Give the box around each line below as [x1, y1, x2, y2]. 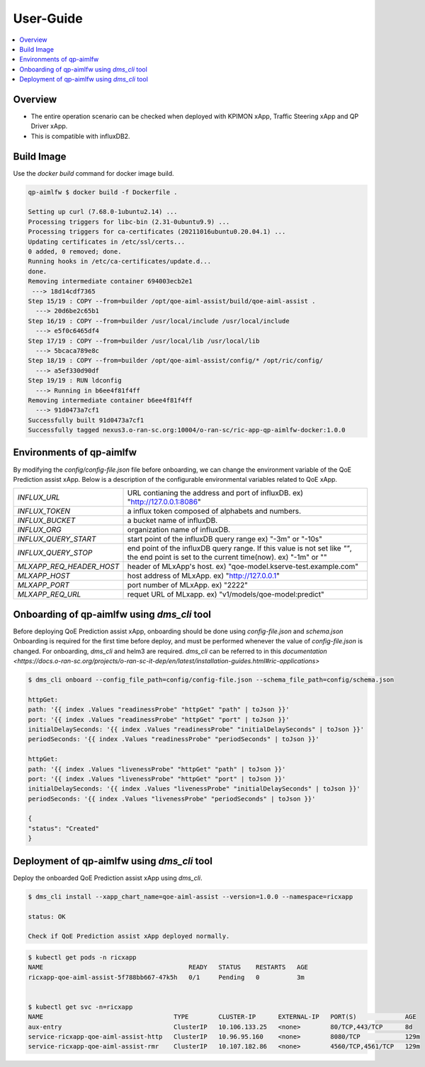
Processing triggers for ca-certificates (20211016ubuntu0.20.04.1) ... [28, 227, 286, 236]
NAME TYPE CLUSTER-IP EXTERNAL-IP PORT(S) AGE [28, 1013, 417, 1021]
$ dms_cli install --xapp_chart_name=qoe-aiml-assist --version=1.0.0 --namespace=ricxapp [28, 893, 353, 901]
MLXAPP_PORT [17, 580, 70, 590]
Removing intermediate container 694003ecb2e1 [28, 277, 193, 286]
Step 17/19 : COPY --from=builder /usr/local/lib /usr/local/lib [28, 337, 260, 345]
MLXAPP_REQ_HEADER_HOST [17, 562, 120, 572]
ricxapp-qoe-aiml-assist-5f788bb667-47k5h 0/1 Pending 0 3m [28, 973, 305, 981]
